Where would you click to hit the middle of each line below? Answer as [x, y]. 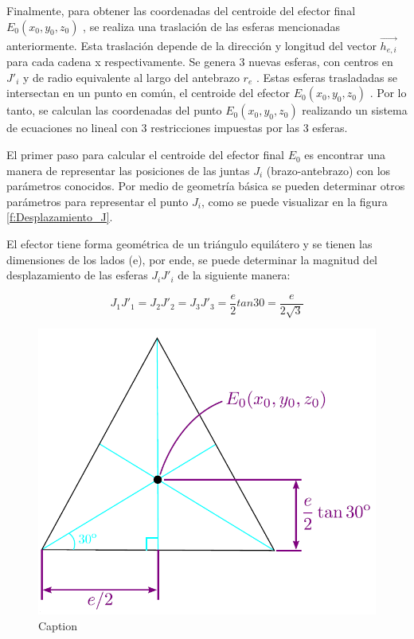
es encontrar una [345, 155]
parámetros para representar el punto [98, 201]
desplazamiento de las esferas [77, 275]
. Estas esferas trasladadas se [326, 77]
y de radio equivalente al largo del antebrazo [131, 77]
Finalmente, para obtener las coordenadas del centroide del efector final [181, 10]
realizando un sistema [355, 110]
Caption [58, 625]
